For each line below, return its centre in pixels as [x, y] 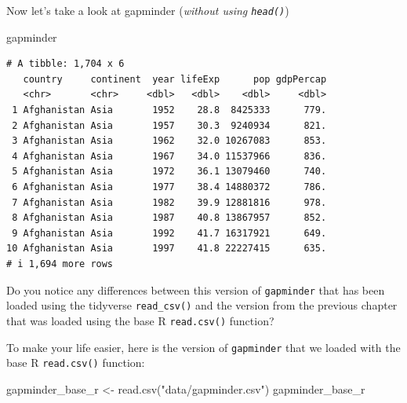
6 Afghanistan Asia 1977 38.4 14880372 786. [169, 187]
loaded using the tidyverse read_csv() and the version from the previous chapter [202, 305]
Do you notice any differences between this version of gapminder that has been [196, 289]
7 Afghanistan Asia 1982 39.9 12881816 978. [169, 202]
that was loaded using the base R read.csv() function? [140, 320]
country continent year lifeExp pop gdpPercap [175, 79]
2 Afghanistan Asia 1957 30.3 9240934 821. [169, 125]
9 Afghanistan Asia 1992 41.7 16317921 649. [169, 233]
